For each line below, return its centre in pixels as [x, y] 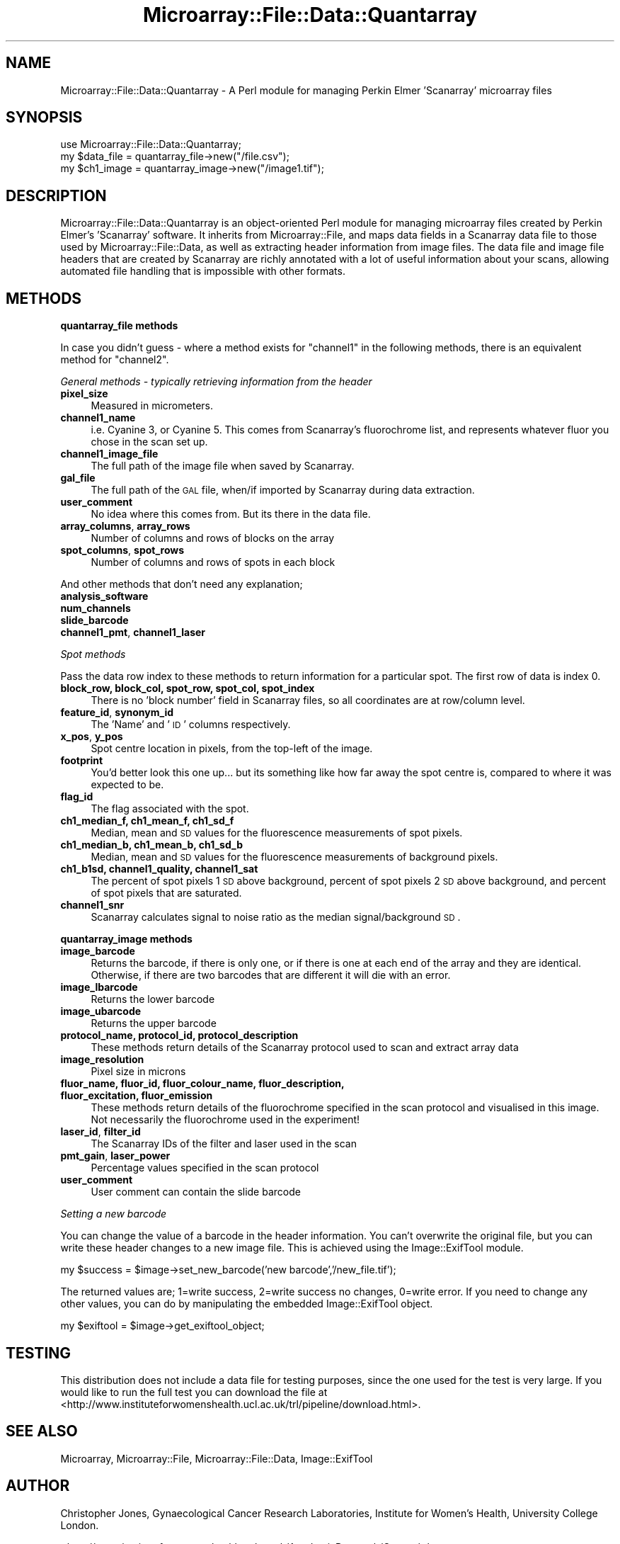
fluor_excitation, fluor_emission [137, 1096]
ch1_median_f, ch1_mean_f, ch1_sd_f [147, 821]
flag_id [77, 797]
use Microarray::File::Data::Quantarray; [151, 144]
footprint [82, 761]
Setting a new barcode [114, 1214]
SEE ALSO [42, 1431]
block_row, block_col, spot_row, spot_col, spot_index [188, 688]
